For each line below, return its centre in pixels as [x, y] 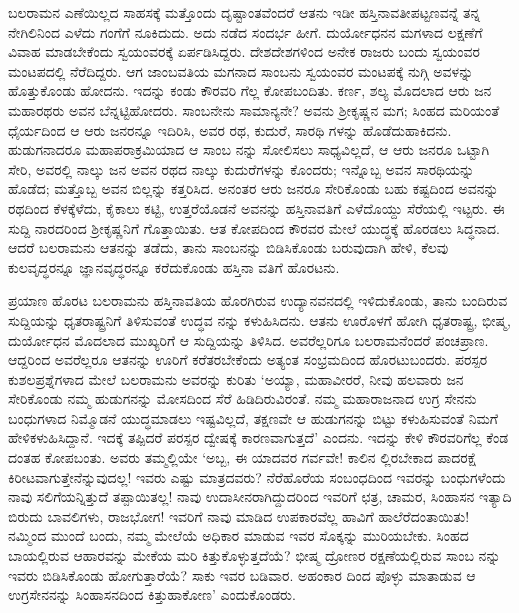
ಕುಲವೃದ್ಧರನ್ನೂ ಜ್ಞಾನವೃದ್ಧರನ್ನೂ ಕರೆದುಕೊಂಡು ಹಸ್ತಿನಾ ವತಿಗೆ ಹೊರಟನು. [174, 266]
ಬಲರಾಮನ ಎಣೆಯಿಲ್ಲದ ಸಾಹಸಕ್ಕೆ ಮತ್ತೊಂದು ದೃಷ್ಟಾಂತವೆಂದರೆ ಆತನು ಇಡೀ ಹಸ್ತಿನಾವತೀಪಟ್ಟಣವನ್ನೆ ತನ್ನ [244, 12]
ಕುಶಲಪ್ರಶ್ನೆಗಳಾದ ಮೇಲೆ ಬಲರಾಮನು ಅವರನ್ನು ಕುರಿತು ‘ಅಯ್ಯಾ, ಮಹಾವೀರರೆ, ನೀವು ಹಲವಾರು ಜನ [236, 378]
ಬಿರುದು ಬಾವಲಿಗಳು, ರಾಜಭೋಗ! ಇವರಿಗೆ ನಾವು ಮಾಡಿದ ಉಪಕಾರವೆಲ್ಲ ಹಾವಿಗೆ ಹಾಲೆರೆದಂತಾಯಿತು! [239, 515]
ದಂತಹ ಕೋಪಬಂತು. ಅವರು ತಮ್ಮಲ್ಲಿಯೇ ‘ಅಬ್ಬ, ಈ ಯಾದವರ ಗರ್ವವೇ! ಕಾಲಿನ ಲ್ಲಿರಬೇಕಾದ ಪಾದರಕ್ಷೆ [242, 457]
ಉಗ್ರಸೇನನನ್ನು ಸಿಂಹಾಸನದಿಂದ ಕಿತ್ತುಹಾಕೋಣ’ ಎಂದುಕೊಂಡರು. [152, 594]
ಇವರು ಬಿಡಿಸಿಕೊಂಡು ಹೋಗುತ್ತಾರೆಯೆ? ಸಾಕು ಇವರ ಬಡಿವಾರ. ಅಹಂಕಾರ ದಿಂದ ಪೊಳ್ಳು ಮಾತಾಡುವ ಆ [242, 574]
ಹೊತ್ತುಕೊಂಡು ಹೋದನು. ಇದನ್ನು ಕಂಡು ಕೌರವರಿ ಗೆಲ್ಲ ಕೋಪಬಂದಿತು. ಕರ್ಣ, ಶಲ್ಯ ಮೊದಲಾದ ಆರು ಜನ [250, 90]
